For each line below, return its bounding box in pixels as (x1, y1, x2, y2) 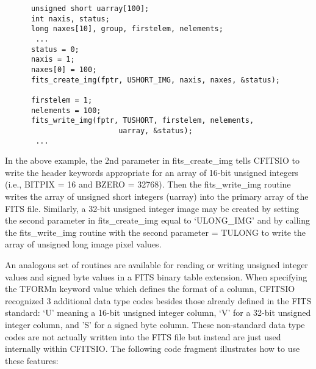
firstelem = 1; (31, 95, 93, 104)
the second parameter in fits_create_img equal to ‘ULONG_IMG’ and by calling (5, 214, 310, 227)
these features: (5, 354, 59, 367)
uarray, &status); (118, 126, 193, 135)
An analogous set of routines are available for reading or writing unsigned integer (5, 258, 308, 271)
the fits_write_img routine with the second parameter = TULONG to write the (5, 225, 306, 238)
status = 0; (31, 45, 79, 54)
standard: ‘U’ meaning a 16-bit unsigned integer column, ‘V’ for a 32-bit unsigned (5, 306, 311, 319)
